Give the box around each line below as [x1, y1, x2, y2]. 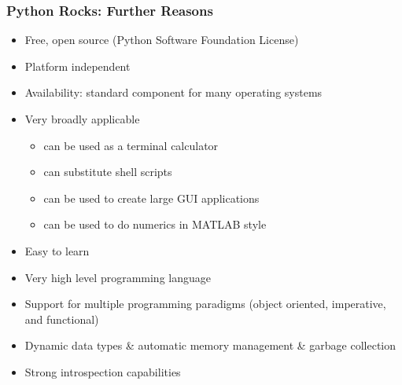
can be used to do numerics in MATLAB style [43, 216, 267, 233]
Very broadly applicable [24, 111, 140, 126]
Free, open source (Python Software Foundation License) [24, 31, 299, 48]
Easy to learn [24, 242, 90, 258]
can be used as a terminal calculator [43, 137, 219, 153]
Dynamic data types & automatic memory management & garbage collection [24, 337, 396, 354]
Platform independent [24, 57, 131, 74]
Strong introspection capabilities [24, 363, 181, 379]
